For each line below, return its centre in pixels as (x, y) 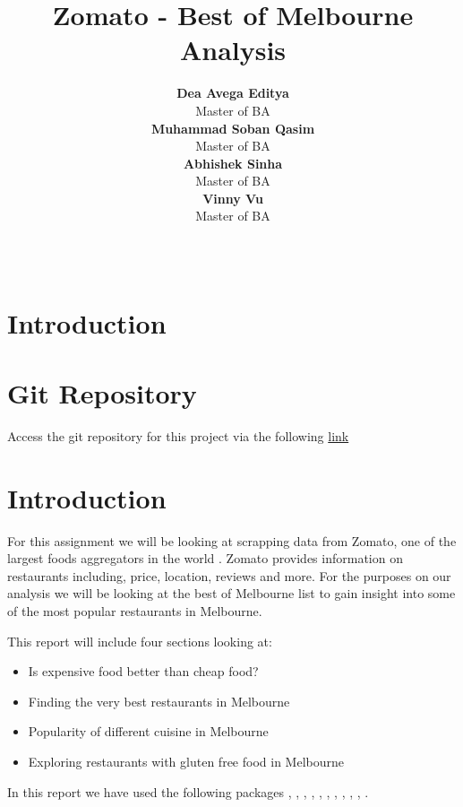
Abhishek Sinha (233, 163)
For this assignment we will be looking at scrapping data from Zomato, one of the (232, 540)
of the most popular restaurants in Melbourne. (135, 611)
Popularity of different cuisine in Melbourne (148, 731)
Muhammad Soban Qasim (233, 128)
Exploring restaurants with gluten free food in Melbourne (186, 762)
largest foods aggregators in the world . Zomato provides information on (205, 558)
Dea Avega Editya (233, 93)
